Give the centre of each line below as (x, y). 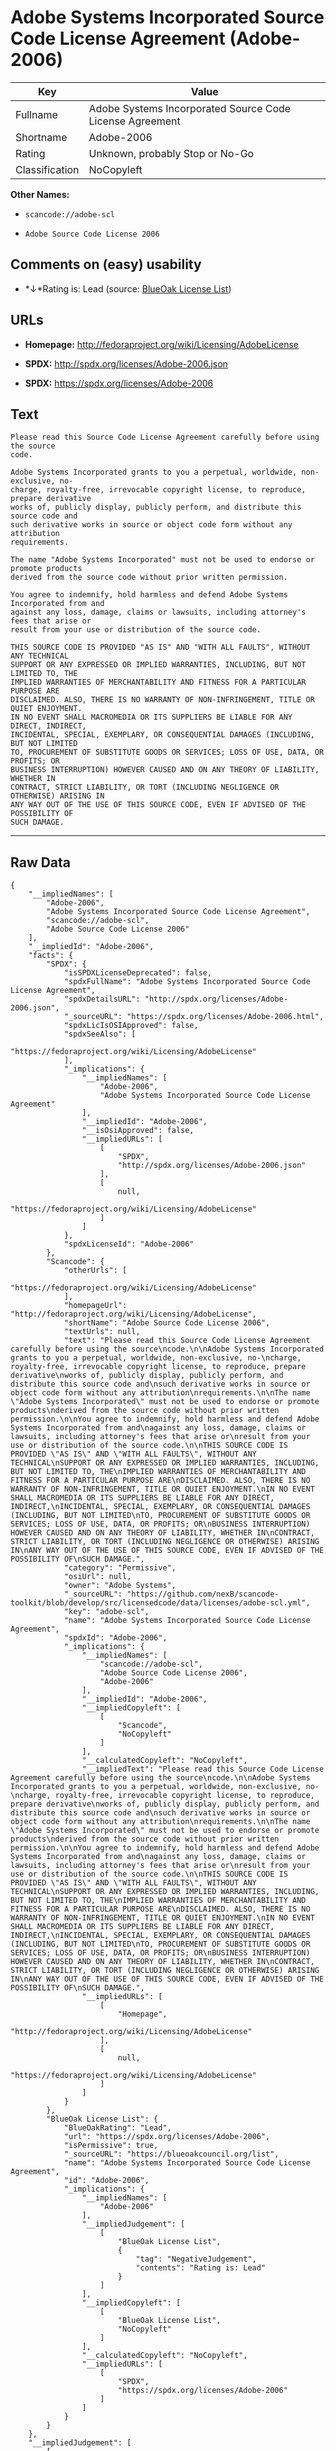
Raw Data (41, 862)
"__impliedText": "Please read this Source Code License (203, 1769)
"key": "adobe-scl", (106, 1612)
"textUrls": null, (102, 1332)
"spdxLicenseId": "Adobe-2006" (129, 1244)
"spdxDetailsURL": (102, 999)
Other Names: (40, 194)
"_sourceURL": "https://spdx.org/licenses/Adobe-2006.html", (194, 1017)
